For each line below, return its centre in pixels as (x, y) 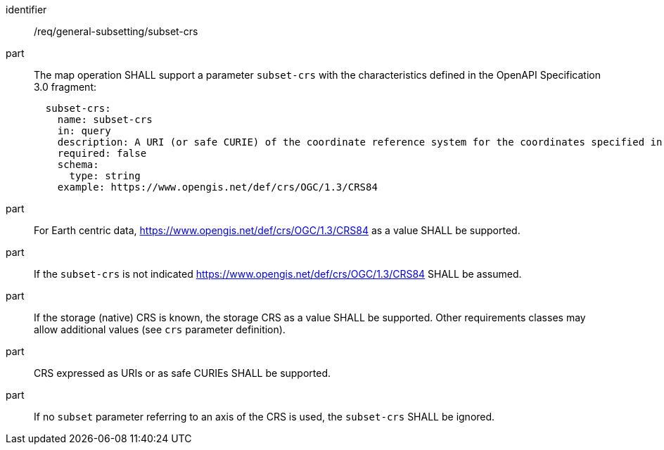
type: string (105, 176)
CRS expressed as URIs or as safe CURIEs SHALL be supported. (183, 373)
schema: (78, 165)
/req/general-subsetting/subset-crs (116, 31)
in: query (84, 131)
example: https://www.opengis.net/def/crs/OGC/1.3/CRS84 (217, 187)
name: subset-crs (105, 120)
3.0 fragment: (65, 87)
